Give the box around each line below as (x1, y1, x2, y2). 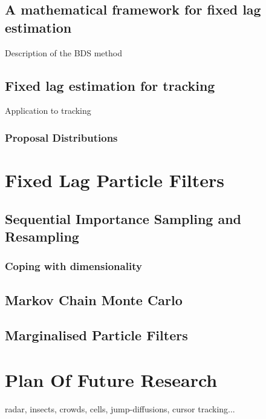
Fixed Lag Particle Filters (5, 168, 225, 193)
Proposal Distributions (5, 130, 118, 145)
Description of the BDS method (5, 46, 122, 59)
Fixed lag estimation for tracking (5, 76, 215, 94)
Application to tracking (5, 104, 91, 117)
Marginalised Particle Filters (5, 326, 188, 345)
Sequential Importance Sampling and (5, 209, 242, 228)
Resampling (5, 226, 79, 245)
